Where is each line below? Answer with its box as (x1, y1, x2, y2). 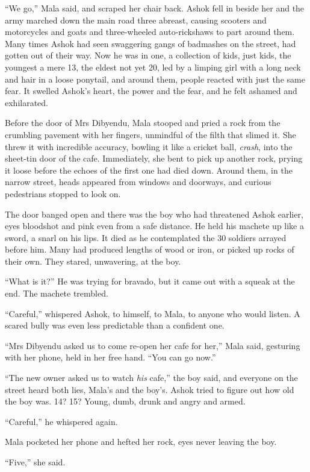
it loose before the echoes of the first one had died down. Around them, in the (5, 163, 293, 176)
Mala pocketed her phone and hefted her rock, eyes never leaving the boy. (5, 435, 277, 448)
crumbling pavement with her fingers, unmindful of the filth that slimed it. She (5, 128, 296, 140)
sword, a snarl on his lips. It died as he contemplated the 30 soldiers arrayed (5, 231, 287, 244)
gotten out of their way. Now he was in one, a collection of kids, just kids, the (5, 49, 291, 61)
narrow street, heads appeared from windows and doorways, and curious (5, 175, 271, 188)
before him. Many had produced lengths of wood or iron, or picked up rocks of (5, 243, 294, 256)
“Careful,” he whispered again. (5, 415, 118, 427)
